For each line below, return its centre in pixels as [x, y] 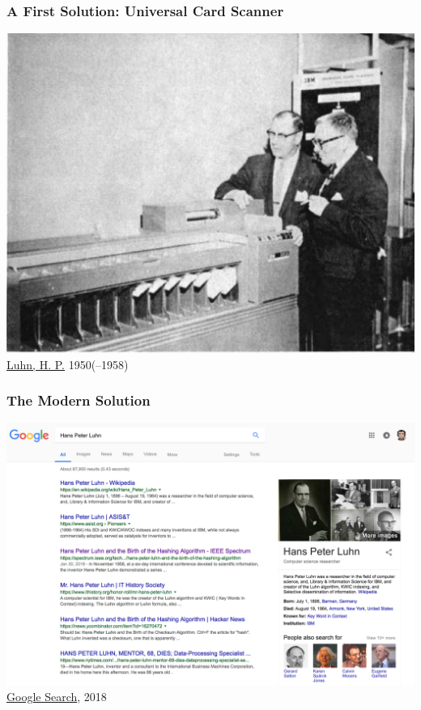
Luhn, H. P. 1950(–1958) [68, 364]
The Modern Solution [79, 400]
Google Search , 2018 [57, 696]
